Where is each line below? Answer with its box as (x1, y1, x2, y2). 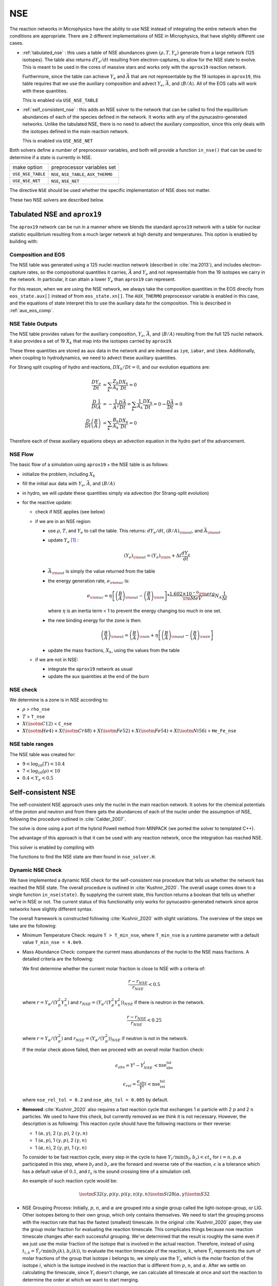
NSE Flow (9, 451, 34, 458)
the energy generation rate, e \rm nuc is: (48, 578, 130, 585)
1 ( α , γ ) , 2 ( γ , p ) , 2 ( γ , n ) (35, 1130, 88, 1136)
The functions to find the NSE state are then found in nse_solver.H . (9, 854, 156, 860)
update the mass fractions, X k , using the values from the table (48, 647, 180, 654)
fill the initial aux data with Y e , (22, 480, 86, 488)
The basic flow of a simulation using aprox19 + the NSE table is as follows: (9, 461, 169, 468)
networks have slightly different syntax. (9, 906, 93, 912)
